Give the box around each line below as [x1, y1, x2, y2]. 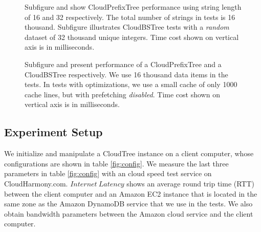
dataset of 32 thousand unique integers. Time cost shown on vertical [25, 31, 239, 42]
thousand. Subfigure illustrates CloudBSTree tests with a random [25, 22, 229, 32]
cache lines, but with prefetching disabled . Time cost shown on [25, 89, 220, 99]
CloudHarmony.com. [4, 178, 68, 188]
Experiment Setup [4, 124, 103, 140]
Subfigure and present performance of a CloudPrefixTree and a [25, 58, 222, 69]
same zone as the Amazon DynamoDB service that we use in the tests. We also [4, 198, 253, 209]
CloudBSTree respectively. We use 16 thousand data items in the [25, 69, 228, 79]
